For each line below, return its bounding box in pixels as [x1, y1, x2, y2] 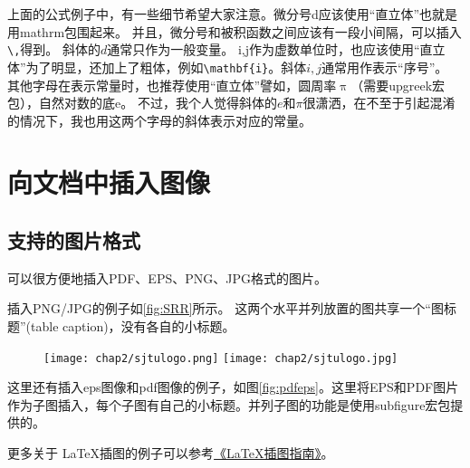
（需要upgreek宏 [350, 75, 446, 94]
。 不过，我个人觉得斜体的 [120, 93, 277, 112]
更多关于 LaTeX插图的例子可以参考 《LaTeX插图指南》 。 [7, 444, 334, 463]
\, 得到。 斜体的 [7, 40, 101, 59]
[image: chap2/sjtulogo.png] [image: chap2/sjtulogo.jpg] [43, 351, 398, 365]
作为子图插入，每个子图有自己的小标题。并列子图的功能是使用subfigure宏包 [7, 395, 451, 414]
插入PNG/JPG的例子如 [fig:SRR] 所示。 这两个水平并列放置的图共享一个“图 [7, 299, 444, 318]
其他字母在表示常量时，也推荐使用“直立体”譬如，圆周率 [7, 75, 337, 94]
